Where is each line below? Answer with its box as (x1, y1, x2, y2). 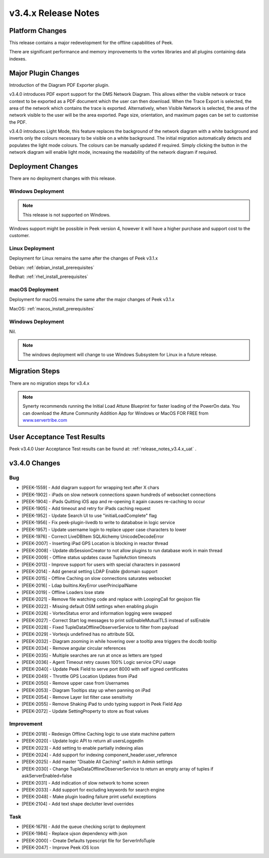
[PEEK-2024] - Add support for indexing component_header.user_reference (21, 752, 177, 758)
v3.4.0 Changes (9, 459, 61, 467)
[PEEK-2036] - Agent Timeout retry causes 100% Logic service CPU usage (21, 659, 176, 665)
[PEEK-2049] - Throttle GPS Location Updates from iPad (21, 673, 137, 679)
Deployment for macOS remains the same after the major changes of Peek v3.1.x (9, 296, 175, 302)
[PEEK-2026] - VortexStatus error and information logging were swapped (21, 610, 172, 616)
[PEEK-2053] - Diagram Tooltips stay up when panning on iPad (21, 687, 151, 693)
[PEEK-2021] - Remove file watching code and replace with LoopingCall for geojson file (21, 596, 200, 602)
